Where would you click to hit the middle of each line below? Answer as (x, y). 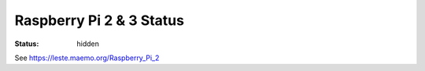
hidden (88, 44)
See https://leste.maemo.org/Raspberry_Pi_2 (87, 58)
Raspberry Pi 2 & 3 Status (100, 20)
